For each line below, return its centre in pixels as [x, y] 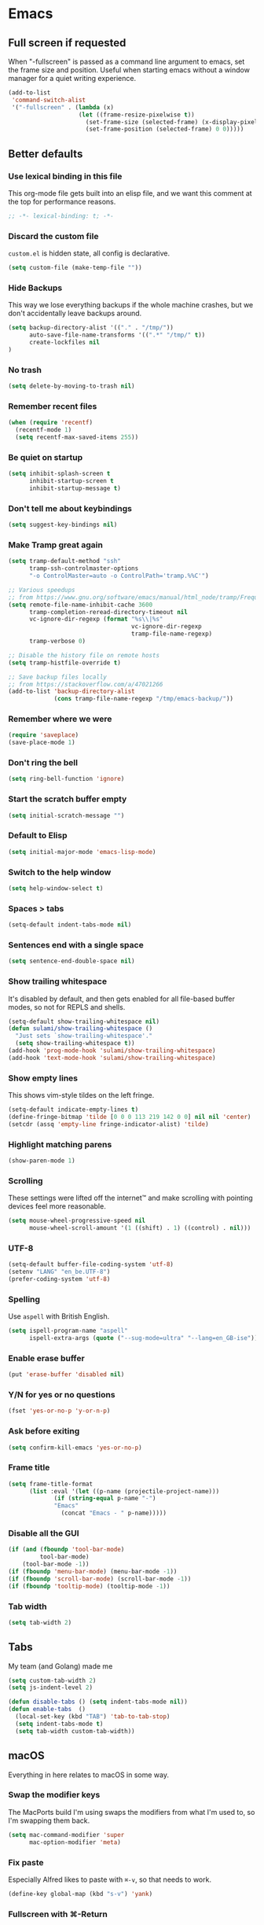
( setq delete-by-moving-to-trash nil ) [71, 386]
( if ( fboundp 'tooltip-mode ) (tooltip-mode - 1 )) [89, 1586]
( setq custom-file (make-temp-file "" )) [75, 268]
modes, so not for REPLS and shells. [67, 1007]
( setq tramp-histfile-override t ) [65, 663]
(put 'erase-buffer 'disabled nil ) [66, 1375]
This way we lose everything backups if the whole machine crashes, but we [131, 305]
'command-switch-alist [49, 100]
